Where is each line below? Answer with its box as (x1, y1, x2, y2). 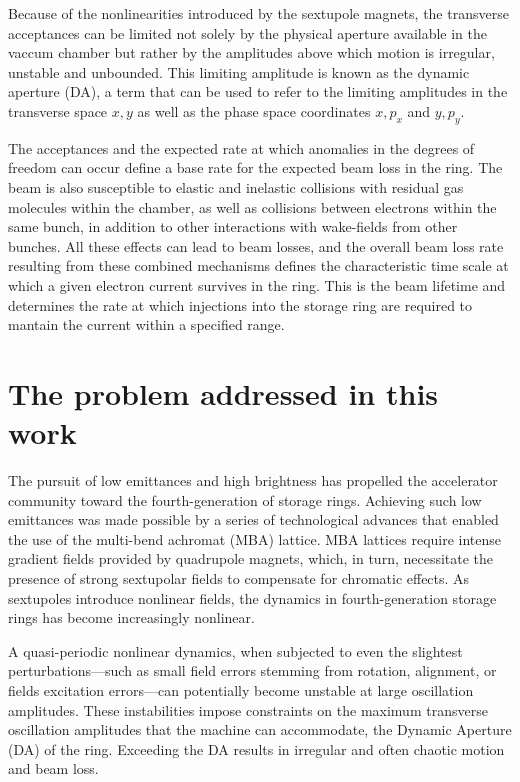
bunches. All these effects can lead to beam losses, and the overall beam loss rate (8, 235, 504, 256)
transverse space (8, 100, 108, 121)
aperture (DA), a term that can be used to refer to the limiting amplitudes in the (8, 81, 508, 102)
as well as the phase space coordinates (137, 100, 371, 121)
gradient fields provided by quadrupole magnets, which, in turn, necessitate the (8, 548, 494, 569)
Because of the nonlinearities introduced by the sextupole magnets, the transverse (8, 3, 509, 23)
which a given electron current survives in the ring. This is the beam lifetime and (8, 274, 506, 295)
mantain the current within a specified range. (8, 314, 285, 335)
